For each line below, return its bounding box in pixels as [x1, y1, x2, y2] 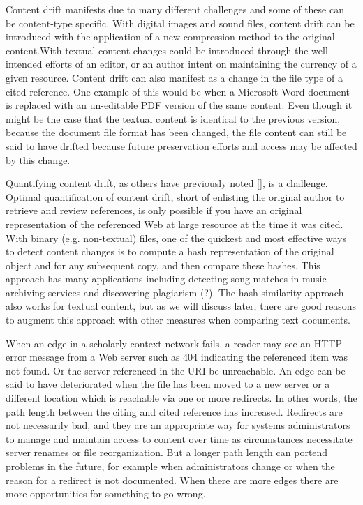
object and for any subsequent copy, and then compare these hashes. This [6, 257, 320, 272]
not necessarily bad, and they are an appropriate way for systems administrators [6, 418, 350, 432]
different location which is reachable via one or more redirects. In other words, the [6, 391, 357, 405]
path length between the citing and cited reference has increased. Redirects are [6, 404, 343, 419]
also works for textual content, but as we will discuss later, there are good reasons [6, 299, 357, 313]
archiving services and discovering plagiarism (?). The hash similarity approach [6, 285, 344, 299]
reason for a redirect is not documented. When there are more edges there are [6, 472, 339, 487]
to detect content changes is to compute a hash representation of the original [6, 244, 334, 259]
